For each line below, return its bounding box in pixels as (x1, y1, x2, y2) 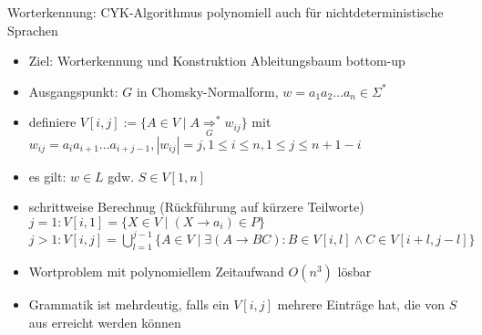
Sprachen (7, 20, 58, 39)
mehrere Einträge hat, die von (277, 295, 445, 314)
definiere (28, 112, 77, 131)
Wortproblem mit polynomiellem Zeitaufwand (28, 262, 284, 281)
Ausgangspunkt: (28, 81, 118, 100)
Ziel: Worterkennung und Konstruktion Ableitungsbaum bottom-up (28, 51, 405, 70)
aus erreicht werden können (28, 312, 181, 331)
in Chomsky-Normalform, (136, 81, 279, 100)
